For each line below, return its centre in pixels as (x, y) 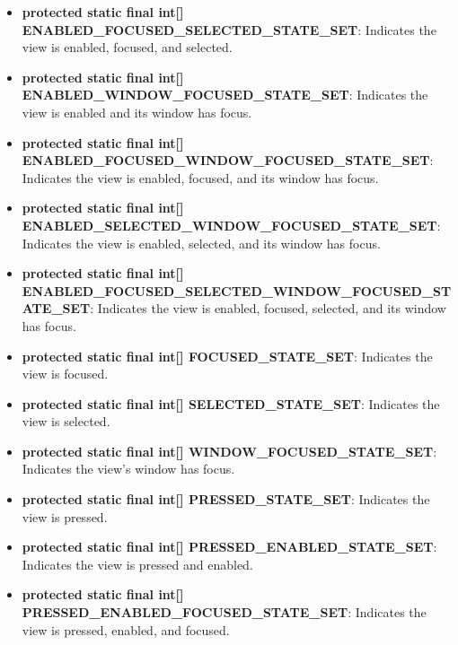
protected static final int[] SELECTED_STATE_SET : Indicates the (231, 403)
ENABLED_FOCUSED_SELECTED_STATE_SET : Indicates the (229, 29)
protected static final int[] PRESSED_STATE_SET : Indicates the (226, 499)
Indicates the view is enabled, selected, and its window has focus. (201, 243)
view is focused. (65, 374)
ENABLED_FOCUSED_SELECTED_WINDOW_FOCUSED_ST (237, 290)
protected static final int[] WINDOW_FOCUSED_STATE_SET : (229, 451)
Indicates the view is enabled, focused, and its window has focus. (200, 177)
